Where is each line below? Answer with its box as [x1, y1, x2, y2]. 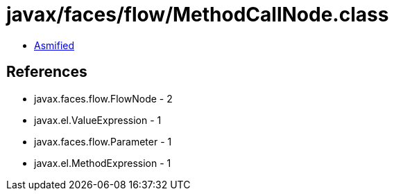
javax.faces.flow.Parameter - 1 [34, 135, 172, 148]
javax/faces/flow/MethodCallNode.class [6, 3, 389, 26]
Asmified [34, 39, 75, 51]
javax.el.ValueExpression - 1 [34, 114, 162, 126]
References [6, 63, 87, 81]
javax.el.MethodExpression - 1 [34, 157, 171, 169]
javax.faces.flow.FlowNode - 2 [34, 92, 173, 105]
